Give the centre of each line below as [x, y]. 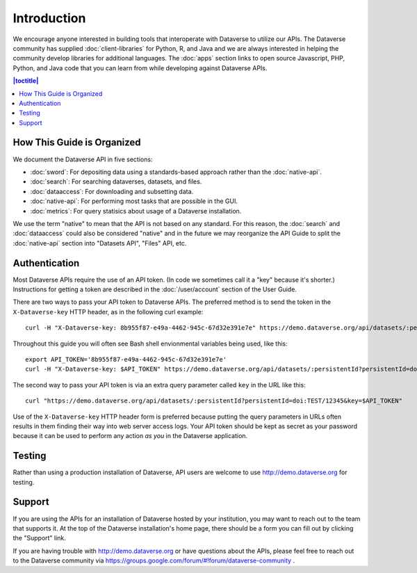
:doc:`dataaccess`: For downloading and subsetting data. [112, 191]
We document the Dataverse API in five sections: [83, 159]
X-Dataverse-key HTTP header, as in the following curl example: [108, 312]
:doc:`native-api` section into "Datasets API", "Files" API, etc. [100, 243]
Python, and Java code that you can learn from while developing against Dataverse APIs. [140, 68]
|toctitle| [26, 81]
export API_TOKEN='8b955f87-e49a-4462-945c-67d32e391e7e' [126, 359]
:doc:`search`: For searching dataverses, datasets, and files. [116, 181]
